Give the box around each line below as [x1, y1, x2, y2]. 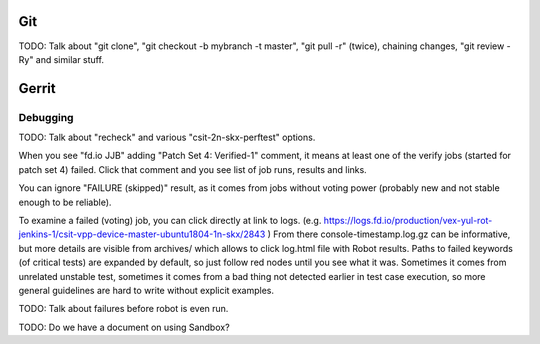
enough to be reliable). [18, 196, 112, 208]
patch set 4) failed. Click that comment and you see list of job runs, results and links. [18, 163, 367, 175]
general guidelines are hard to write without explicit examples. [18, 284, 275, 296]
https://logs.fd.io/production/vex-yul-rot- [323, 215, 493, 227]
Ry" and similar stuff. [18, 53, 105, 65]
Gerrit [18, 80, 57, 97]
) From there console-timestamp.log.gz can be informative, [267, 228, 511, 240]
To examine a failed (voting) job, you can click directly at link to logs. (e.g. [18, 215, 322, 227]
